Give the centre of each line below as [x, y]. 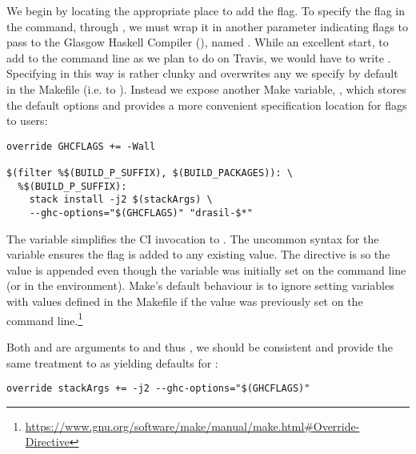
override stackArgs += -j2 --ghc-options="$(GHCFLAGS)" [158, 389]
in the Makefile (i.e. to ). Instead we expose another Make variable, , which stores [206, 88]
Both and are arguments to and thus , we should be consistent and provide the [200, 346]
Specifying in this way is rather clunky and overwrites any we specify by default [202, 73]
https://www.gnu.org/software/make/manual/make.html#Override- [192, 426]
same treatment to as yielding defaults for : [112, 362]
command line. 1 [45, 319]
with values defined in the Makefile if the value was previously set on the [185, 301]
